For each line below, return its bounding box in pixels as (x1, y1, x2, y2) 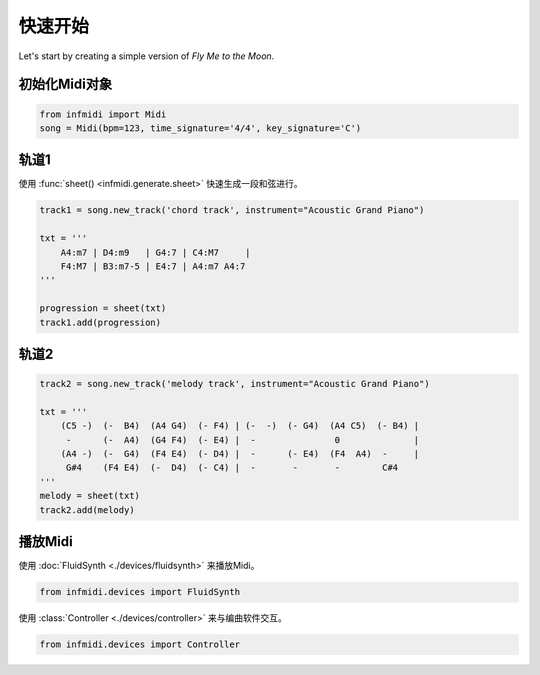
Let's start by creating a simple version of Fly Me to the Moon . (18, 50, 275, 62)
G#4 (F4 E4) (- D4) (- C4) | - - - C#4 (65, 462, 399, 474)
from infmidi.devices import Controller (39, 639, 240, 650)
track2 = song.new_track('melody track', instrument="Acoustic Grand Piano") (39, 378, 430, 390)
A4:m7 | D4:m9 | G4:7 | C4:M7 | (60, 246, 251, 258)
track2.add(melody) (39, 504, 135, 515)
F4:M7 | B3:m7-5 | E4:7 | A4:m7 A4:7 (60, 260, 246, 272)
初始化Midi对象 (18, 76, 113, 93)
